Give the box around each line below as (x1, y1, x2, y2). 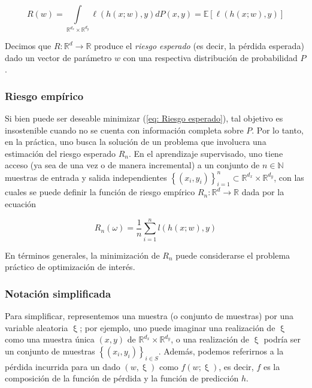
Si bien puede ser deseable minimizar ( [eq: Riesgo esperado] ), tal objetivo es (5, 112, 283, 125)
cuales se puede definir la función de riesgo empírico (5, 186, 195, 198)
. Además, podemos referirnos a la (158, 344, 284, 357)
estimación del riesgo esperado (5, 147, 116, 159)
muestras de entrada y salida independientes (5, 171, 167, 183)
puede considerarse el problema (175, 248, 290, 261)
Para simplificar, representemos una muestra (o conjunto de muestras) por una (5, 310, 293, 322)
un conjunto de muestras (5, 344, 95, 357)
